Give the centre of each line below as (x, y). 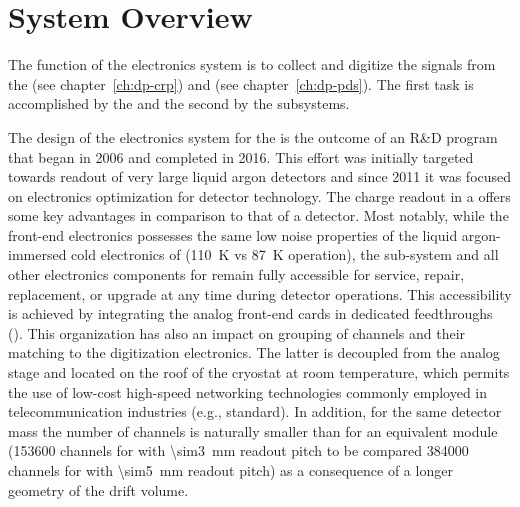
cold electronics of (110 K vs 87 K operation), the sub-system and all (285, 254)
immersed (37, 254)
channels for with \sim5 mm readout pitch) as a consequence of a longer (230, 470)
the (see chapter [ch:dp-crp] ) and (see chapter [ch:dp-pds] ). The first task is (241, 83)
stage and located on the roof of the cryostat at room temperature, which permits (259, 372)
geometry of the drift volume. (98, 489)
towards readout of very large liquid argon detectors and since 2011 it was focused (260, 176)
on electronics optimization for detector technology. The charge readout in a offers (259, 195)
